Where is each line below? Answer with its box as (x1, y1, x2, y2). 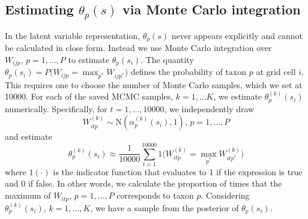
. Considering (201, 189, 250, 202)
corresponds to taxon (116, 189, 194, 202)
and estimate (5, 130, 52, 143)
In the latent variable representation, (5, 29, 140, 41)
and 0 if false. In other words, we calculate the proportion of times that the (5, 177, 282, 190)
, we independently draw (164, 102, 255, 115)
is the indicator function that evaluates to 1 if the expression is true (53, 165, 303, 178)
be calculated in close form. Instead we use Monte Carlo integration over (5, 41, 272, 54)
